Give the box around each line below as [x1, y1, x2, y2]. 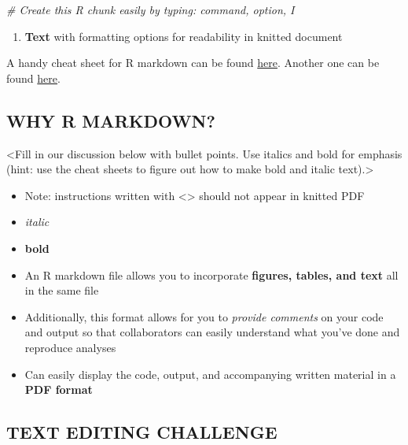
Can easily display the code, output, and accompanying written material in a [24, 365, 396, 382]
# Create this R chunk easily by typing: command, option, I [6, 2, 295, 17]
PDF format [24, 381, 93, 398]
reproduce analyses [24, 339, 116, 355]
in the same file [24, 282, 99, 299]
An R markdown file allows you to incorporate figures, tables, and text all [24, 266, 399, 283]
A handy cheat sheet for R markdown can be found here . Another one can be [6, 54, 380, 71]
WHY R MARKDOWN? [6, 108, 215, 132]
